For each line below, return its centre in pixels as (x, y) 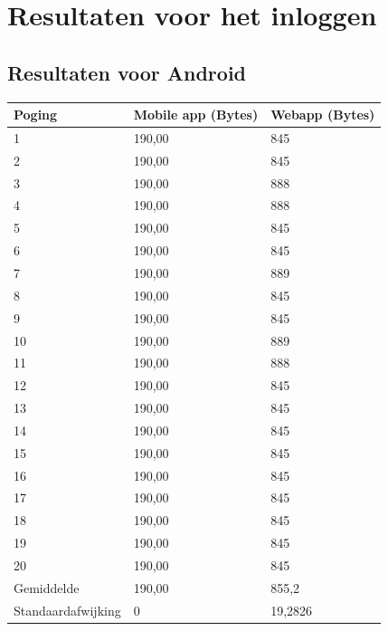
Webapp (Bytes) (323, 115)
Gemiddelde (47, 587)
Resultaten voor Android (127, 72)
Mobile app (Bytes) (196, 115)
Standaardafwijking (67, 610)
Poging (36, 115)
